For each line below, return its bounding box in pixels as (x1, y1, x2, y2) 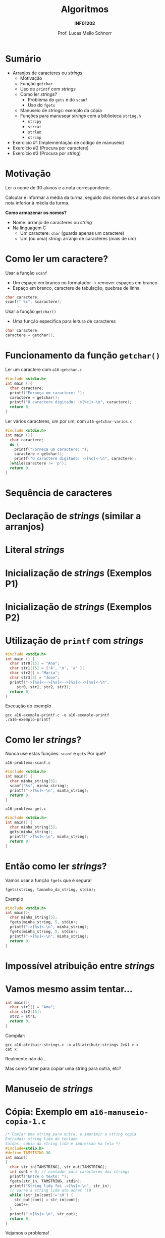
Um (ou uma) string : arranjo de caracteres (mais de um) (20, 235, 136, 241)
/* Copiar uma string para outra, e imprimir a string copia (5, 1131, 137, 1137)
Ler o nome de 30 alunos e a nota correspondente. (5, 184, 111, 190)
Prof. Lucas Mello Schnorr (58, 30, 112, 36)
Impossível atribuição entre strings (5, 960, 155, 971)
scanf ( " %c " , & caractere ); (5, 299, 62, 304)
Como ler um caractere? (5, 253, 108, 265)
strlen (27, 130, 42, 135)
